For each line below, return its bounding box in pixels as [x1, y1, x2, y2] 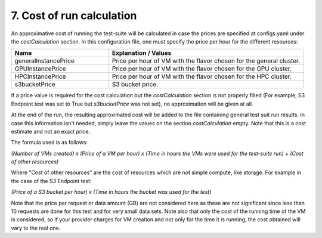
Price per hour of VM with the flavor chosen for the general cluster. [112, 57, 301, 65]
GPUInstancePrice [14, 64, 66, 73]
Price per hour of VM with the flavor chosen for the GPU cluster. [112, 64, 292, 73]
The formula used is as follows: [11, 139, 88, 146]
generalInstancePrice [14, 57, 75, 65]
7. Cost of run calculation [11, 9, 137, 22]
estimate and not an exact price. [11, 128, 91, 135]
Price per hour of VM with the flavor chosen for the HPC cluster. [112, 72, 292, 81]
